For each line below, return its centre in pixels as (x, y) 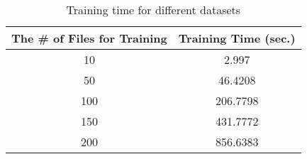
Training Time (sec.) (237, 38)
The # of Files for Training (89, 38)
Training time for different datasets (153, 10)
